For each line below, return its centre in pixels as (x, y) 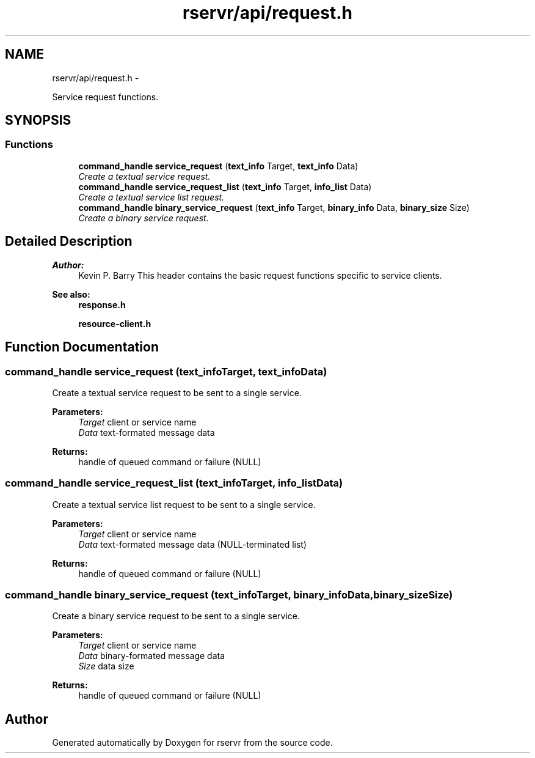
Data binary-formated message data (152, 656)
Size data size (106, 666)
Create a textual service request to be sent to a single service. (177, 392)
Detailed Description (69, 241)
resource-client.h (115, 323)
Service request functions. (105, 97)
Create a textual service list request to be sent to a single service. (184, 504)
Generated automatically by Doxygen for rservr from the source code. (192, 743)
